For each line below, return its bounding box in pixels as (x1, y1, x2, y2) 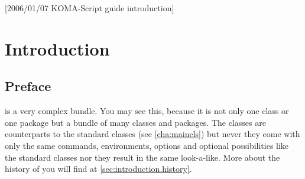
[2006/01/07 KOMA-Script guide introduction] (5, 2, 174, 14)
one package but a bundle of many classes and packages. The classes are (5, 116, 266, 128)
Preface (5, 77, 51, 95)
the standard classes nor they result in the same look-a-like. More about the (5, 151, 280, 163)
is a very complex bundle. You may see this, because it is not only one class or (5, 105, 289, 117)
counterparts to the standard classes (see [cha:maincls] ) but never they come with (5, 128, 300, 140)
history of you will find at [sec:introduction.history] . (5, 162, 192, 175)
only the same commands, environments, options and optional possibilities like (5, 139, 289, 151)
